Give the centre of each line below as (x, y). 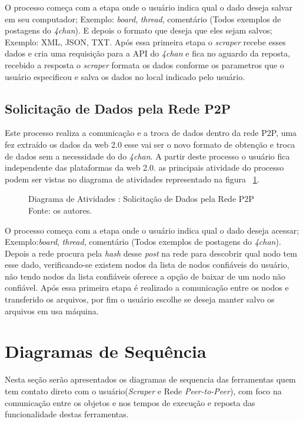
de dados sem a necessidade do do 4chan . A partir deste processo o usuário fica (147, 156)
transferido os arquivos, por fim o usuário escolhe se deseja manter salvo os (140, 299)
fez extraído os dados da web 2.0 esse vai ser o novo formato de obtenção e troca (150, 144)
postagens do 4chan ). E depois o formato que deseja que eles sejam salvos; (139, 30)
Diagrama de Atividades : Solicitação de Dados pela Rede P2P (141, 199)
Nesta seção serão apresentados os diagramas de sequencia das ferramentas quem (150, 379)
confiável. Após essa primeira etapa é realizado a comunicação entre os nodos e (147, 288)
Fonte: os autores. (60, 210)
